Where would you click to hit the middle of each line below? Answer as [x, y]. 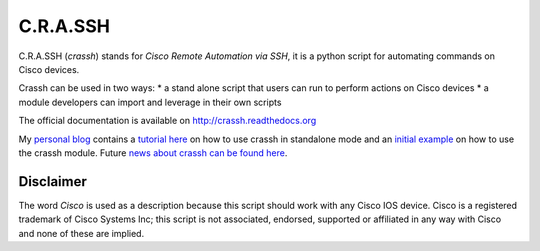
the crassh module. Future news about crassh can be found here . [153, 152]
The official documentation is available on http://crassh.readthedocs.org [167, 121]
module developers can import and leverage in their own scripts [150, 102]
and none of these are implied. [81, 233]
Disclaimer [52, 181]
